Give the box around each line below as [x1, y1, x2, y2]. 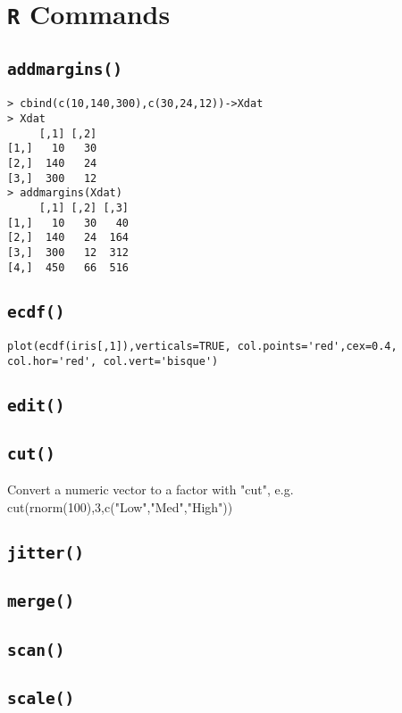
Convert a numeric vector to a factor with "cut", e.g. [7, 480, 294, 499]
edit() [7, 395, 65, 415]
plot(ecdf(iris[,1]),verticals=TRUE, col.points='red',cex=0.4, [7, 339, 398, 352]
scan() [7, 640, 65, 659]
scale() [7, 689, 75, 709]
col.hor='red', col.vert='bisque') [7, 354, 219, 368]
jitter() [7, 543, 84, 562]
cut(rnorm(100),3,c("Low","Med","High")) [7, 497, 233, 516]
